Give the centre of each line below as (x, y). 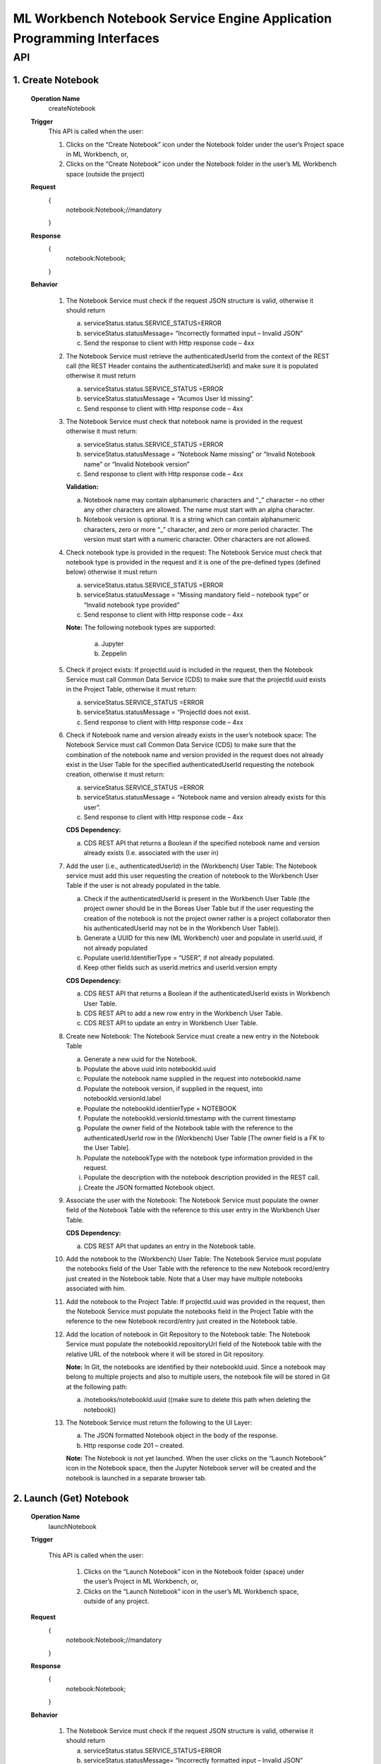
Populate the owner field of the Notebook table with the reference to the (188, 1128)
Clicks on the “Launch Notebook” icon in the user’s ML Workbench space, (191, 1591)
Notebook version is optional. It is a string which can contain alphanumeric (192, 519)
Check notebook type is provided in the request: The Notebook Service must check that (194, 552)
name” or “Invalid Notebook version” (137, 464)
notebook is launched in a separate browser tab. (137, 1478)
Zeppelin (114, 653)
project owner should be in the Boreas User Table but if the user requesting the (199, 908)
